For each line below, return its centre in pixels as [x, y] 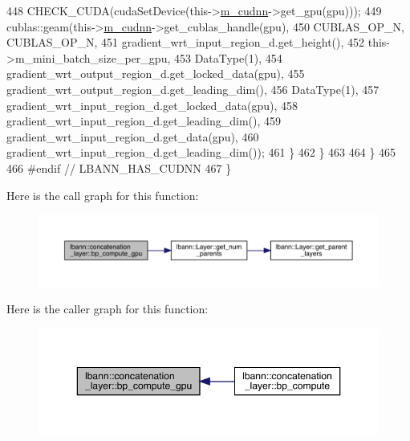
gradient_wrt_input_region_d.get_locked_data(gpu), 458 [152, 105]
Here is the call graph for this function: [103, 195]
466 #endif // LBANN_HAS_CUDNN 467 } [119, 167]
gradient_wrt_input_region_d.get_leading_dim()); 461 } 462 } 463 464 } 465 [201, 152]
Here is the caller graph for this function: [108, 309]
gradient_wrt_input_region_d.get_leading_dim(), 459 [144, 121]
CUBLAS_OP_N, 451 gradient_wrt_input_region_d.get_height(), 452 [186, 42]
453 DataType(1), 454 [228, 57]
